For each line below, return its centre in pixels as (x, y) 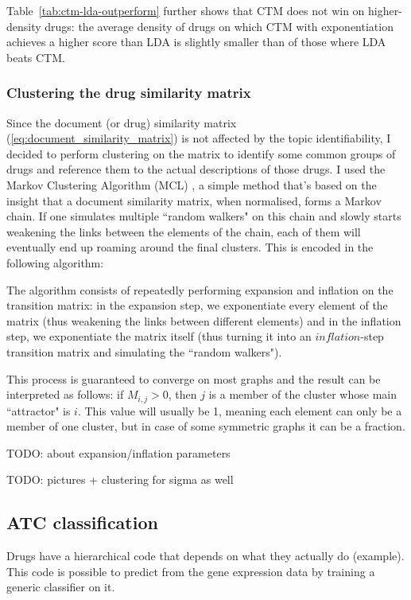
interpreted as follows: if (65, 394)
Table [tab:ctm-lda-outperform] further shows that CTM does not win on (186, 10)
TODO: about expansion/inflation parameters (118, 452)
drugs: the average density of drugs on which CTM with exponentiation (219, 26)
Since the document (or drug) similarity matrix (122, 122)
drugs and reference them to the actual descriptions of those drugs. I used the (196, 169)
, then (182, 394)
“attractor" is (39, 410)
